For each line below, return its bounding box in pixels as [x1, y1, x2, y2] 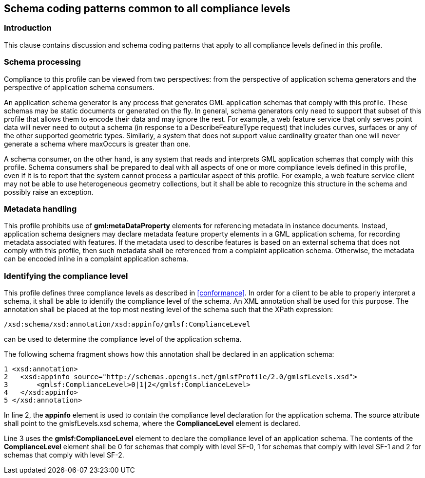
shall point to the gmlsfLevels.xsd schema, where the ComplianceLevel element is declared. [4, 419, 301, 428]
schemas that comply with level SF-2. [4, 451, 124, 460]
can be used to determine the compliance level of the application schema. [4, 335, 242, 344]
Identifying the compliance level [4, 271, 128, 281]
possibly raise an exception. [4, 187, 94, 196]
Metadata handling [4, 203, 77, 214]
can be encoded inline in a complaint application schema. [4, 255, 189, 263]
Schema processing [4, 57, 81, 67]
